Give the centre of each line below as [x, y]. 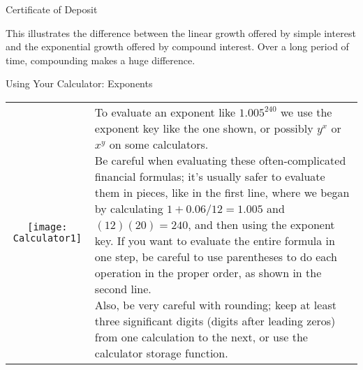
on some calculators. [159, 144]
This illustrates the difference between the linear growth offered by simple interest [181, 32]
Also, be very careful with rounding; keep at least [215, 304]
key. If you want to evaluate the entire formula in [215, 240]
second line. [123, 288]
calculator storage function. [161, 353]
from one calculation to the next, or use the [201, 336]
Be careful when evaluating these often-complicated [220, 160]
